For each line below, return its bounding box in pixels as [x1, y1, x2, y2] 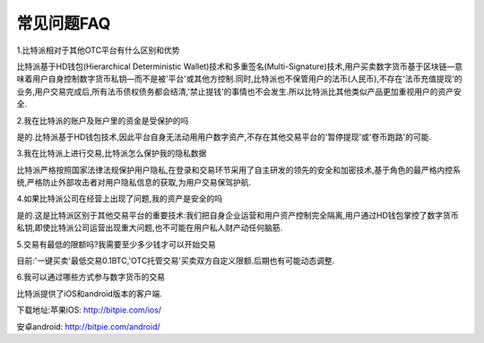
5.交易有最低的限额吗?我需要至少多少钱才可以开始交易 [16, 238, 217, 250]
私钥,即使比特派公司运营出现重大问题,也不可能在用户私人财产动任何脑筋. [16, 222, 283, 233]
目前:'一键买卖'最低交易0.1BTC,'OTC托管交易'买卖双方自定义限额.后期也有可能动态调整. [16, 255, 335, 266]
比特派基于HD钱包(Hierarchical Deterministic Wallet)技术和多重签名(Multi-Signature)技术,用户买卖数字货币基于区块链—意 [16, 61, 463, 72]
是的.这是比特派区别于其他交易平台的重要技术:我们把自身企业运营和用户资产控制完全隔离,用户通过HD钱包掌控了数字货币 [16, 210, 459, 220]
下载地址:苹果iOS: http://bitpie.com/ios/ [16, 304, 161, 315]
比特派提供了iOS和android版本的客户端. [16, 287, 163, 299]
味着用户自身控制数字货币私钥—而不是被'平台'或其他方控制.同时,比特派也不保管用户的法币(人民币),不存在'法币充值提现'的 [16, 73, 463, 84]
